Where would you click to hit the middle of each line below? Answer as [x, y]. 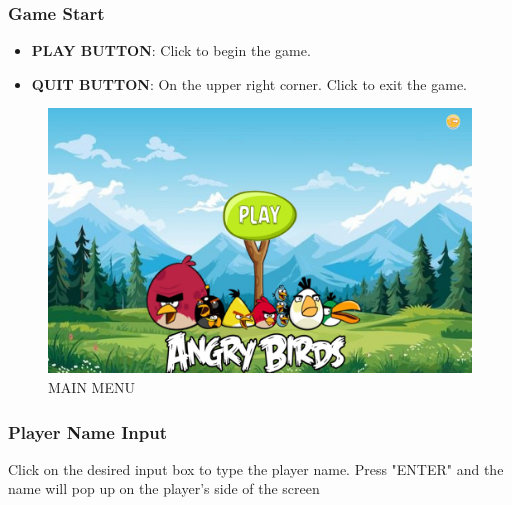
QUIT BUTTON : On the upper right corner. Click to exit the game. [249, 83]
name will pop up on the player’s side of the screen [164, 488]
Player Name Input [87, 431]
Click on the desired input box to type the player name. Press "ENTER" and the [256, 468]
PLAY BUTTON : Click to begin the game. [171, 50]
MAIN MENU [91, 387]
